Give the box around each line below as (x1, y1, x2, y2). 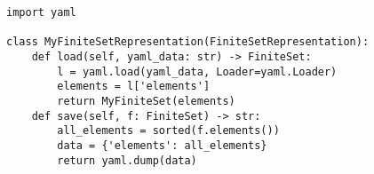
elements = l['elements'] (57, 80, 211, 93)
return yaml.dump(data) (57, 154, 197, 167)
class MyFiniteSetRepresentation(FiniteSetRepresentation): (6, 36, 370, 49)
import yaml (6, 6, 76, 19)
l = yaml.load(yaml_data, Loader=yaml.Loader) (57, 65, 338, 78)
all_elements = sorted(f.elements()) (57, 124, 280, 138)
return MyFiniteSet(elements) (57, 94, 235, 107)
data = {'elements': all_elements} (57, 138, 267, 152)
